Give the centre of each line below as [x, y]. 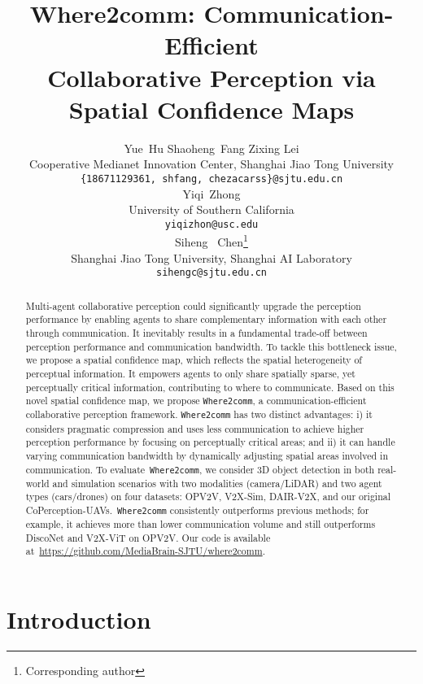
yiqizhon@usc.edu [211, 224]
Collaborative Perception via [211, 77]
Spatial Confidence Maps [211, 109]
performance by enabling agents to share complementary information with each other [206, 319]
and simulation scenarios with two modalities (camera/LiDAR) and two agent [217, 483]
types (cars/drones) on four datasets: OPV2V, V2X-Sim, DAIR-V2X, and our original [208, 497]
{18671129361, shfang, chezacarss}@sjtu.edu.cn [211, 179]
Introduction [79, 619]
